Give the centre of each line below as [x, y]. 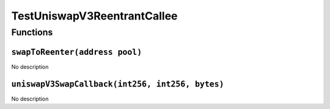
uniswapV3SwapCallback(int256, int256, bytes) [118, 84]
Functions [32, 32]
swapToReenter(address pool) [77, 52]
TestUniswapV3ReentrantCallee [94, 16]
